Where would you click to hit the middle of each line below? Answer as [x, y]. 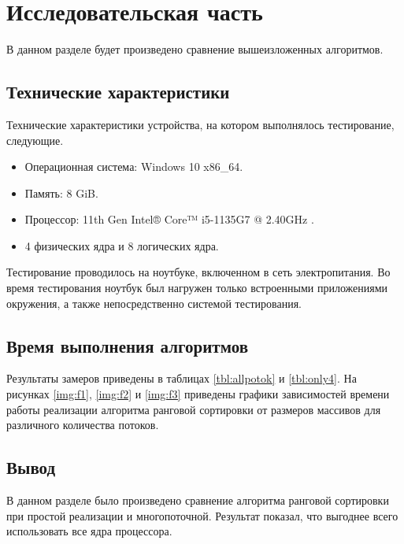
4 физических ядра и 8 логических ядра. [122, 245]
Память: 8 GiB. [61, 192]
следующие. [35, 140]
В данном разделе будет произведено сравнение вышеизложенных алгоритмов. [195, 49]
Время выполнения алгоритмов [127, 345]
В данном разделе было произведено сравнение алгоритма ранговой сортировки [198, 500]
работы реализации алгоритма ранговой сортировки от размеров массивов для [194, 409]
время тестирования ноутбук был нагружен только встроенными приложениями [197, 288]
